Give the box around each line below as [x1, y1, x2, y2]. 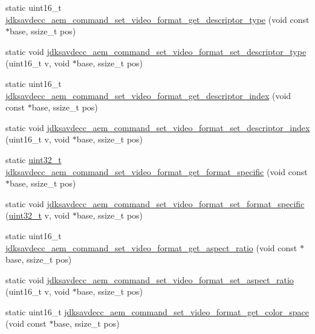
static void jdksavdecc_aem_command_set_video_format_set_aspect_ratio [5, 273, 294, 286]
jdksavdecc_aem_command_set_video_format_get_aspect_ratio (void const [5, 241, 297, 254]
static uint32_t [5, 153, 62, 165]
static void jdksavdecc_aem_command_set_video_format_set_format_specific [5, 197, 305, 210]
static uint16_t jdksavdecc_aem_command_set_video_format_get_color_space [5, 305, 310, 318]
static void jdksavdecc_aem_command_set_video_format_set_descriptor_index [5, 121, 310, 133]
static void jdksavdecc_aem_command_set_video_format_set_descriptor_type [5, 45, 307, 57]
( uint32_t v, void [5, 209, 70, 222]
